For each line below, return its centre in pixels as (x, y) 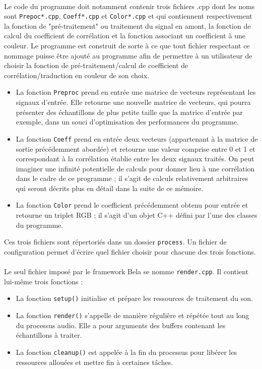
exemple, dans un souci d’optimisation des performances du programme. (127, 122)
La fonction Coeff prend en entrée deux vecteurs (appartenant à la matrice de (137, 138)
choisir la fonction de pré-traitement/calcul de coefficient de (96, 65)
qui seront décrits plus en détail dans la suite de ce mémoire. (110, 188)
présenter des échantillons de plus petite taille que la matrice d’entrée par (129, 112)
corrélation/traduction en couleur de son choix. (77, 75)
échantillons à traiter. (49, 335)
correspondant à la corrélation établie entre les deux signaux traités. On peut (135, 159)
